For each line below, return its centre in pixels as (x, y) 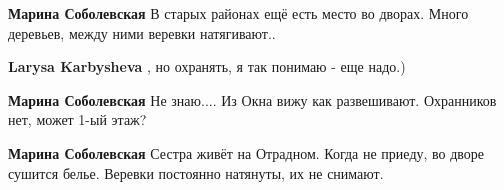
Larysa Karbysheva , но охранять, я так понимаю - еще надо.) (207, 66)
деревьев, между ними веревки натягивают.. (142, 32)
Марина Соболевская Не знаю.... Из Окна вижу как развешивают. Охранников (252, 99)
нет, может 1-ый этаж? (77, 119)
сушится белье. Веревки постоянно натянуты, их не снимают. (196, 172)
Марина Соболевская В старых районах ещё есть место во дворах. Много (238, 13)
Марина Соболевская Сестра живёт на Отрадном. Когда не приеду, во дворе (246, 152)
